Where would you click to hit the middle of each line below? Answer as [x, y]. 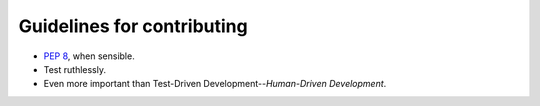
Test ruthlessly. [75, 69]
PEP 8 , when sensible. [89, 56]
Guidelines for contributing [133, 26]
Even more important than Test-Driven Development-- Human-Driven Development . [215, 84]
